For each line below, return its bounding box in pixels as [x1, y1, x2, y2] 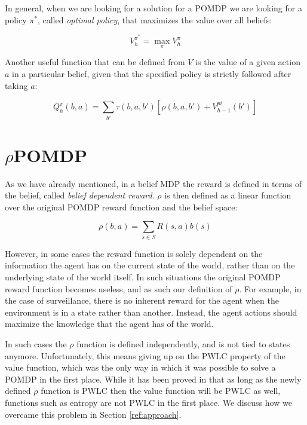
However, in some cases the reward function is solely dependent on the [5, 247, 263, 259]
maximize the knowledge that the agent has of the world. [5, 317, 214, 330]
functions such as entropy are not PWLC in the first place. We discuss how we [5, 396, 292, 408]
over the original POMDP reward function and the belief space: [5, 200, 238, 213]
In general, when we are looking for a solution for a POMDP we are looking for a [5, 2, 302, 14]
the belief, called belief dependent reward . [5, 189, 155, 201]
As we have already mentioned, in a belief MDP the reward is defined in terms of [5, 177, 302, 189]
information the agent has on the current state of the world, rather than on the [5, 259, 295, 271]
